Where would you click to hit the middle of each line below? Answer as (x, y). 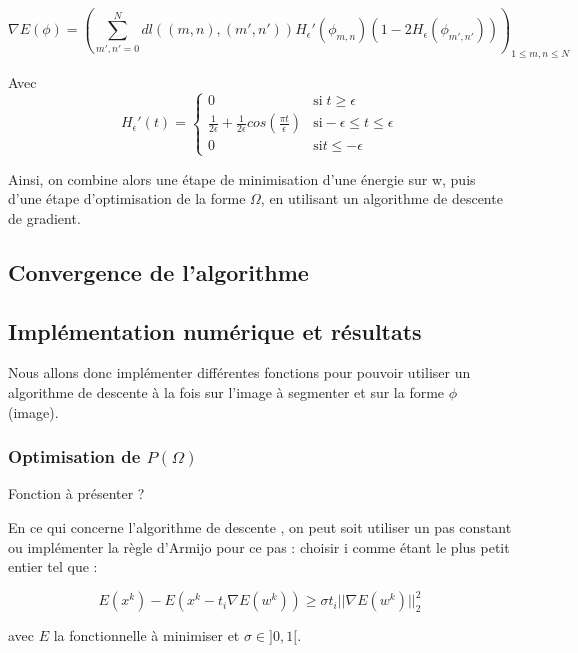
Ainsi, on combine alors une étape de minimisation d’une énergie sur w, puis (242, 178)
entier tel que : (53, 566)
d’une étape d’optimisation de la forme (127, 198)
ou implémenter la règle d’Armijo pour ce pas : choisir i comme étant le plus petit (259, 546)
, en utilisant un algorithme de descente (381, 198)
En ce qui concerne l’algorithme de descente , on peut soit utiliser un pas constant (260, 527)
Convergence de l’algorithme (158, 271)
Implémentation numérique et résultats (215, 330)
